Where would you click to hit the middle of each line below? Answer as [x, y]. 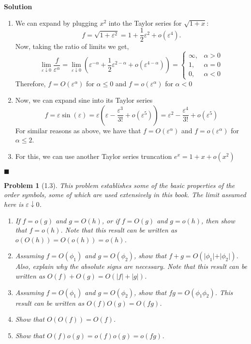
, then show [218, 220]
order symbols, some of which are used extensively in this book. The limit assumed [125, 195]
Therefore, [30, 84]
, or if [111, 220]
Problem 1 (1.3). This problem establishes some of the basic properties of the [119, 185]
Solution [18, 6]
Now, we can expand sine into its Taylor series [84, 100]
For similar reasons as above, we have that [78, 130]
